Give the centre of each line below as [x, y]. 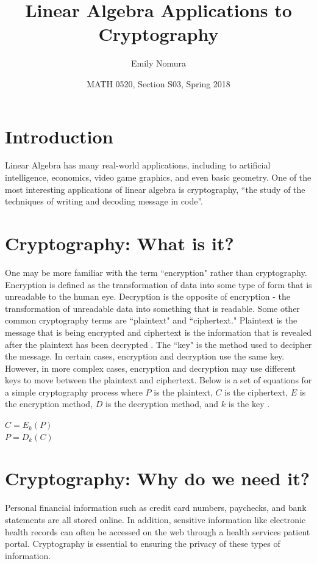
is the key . [249, 404]
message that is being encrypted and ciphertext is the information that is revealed [158, 332]
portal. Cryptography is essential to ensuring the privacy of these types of [143, 544]
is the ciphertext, [256, 392]
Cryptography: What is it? [119, 243]
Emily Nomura [158, 63]
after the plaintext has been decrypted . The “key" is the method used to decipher [158, 344]
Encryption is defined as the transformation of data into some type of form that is [158, 284]
